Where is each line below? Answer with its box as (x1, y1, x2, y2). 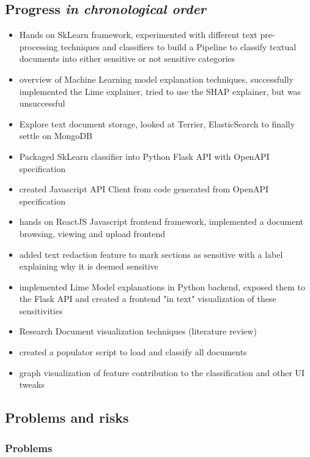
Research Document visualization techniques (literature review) (19, 325, 257, 338)
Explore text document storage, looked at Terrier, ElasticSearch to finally (19, 117, 295, 130)
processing (19, 40, 58, 53)
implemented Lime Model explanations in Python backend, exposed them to (19, 280, 306, 293)
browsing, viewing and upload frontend (19, 227, 166, 240)
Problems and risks (5, 408, 129, 427)
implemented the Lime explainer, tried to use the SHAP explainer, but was (19, 85, 301, 97)
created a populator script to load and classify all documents (19, 346, 247, 358)
